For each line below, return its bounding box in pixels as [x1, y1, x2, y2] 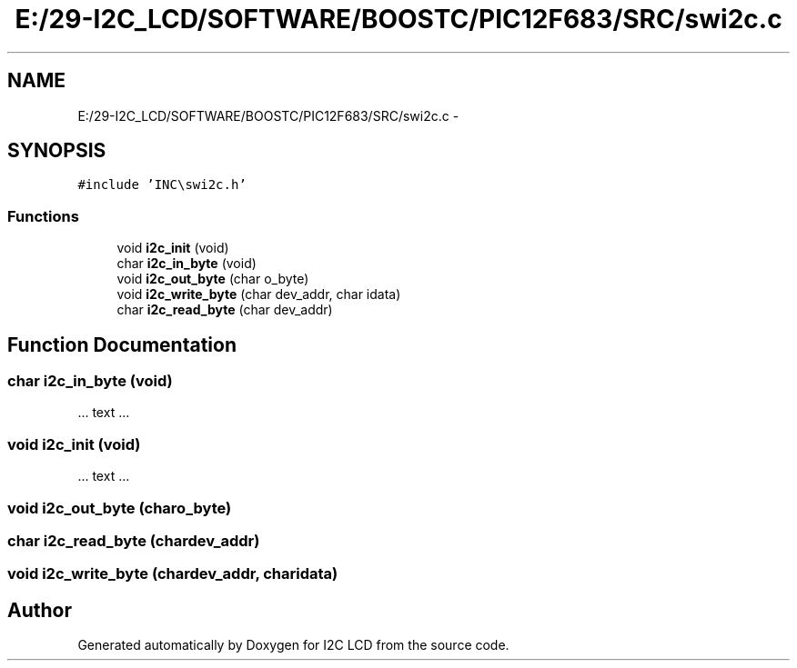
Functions [7, 206, 79, 225]
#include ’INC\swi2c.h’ [77, 177, 247, 193]
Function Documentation [7, 333, 237, 356]
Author [7, 598, 72, 622]
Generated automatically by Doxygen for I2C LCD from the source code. [77, 637, 509, 653]
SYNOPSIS [7, 139, 106, 163]
